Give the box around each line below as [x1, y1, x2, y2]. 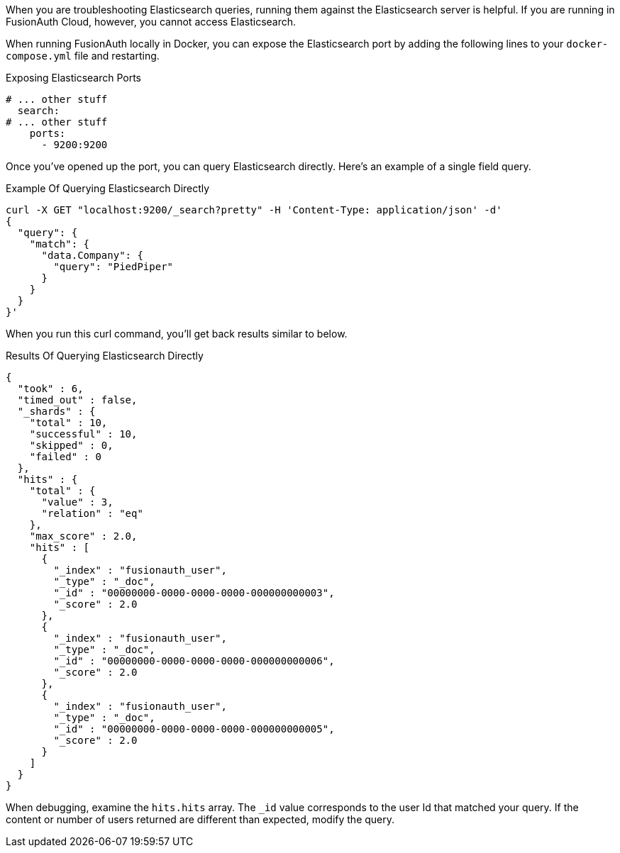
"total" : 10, [29, 417, 108, 428]
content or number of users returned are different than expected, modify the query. [6, 813, 395, 825]
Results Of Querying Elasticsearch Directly [6, 350, 204, 362]
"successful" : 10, [29, 428, 138, 440]
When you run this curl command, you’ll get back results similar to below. [6, 328, 348, 340]
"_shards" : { [17, 406, 96, 417]
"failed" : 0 [29, 451, 101, 462]
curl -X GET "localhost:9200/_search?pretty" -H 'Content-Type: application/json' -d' [6, 204, 502, 216]
